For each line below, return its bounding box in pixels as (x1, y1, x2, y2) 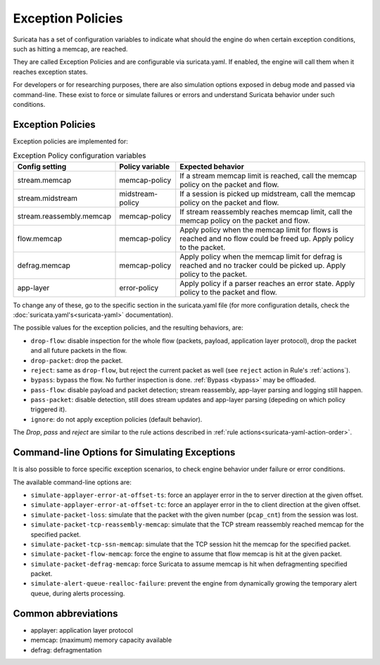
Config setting (17, 162, 67, 172)
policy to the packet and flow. (179, 287, 277, 297)
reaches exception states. (13, 67, 88, 76)
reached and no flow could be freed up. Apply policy (179, 233, 355, 243)
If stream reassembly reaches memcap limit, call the (179, 207, 353, 217)
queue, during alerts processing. (30, 589, 125, 598)
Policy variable (119, 162, 170, 172)
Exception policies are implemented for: (13, 137, 128, 146)
